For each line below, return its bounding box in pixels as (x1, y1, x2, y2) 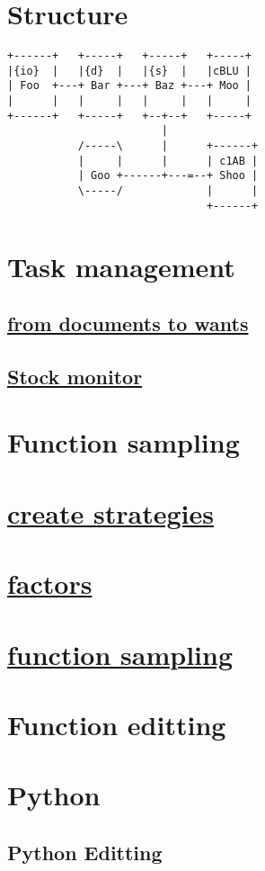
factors (7, 565, 93, 602)
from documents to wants (7, 310, 249, 337)
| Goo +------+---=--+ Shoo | (77, 169, 259, 183)
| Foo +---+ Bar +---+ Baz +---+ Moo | (7, 79, 252, 93)
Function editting (7, 705, 226, 742)
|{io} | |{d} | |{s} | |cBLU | (7, 64, 252, 77)
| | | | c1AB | (77, 154, 259, 167)
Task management (7, 247, 235, 284)
